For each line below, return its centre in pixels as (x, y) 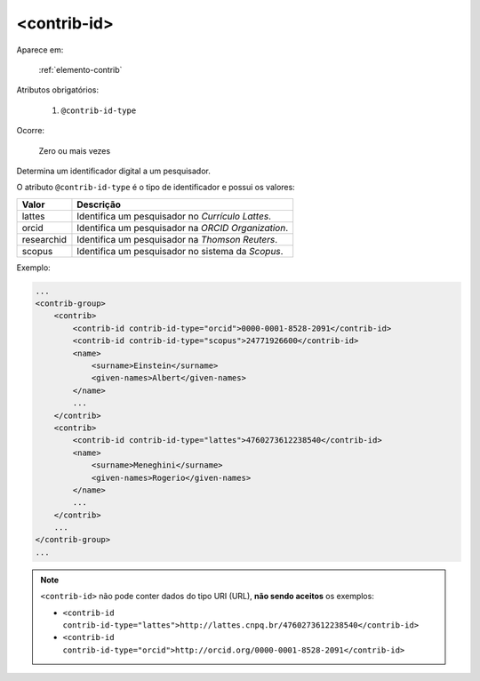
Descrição (99, 204)
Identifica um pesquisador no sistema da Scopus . (180, 251)
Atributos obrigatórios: (58, 90)
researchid (44, 239)
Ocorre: (30, 131)
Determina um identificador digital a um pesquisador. (113, 171)
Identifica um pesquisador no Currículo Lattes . (174, 216)
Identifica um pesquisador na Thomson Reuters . (177, 239)
